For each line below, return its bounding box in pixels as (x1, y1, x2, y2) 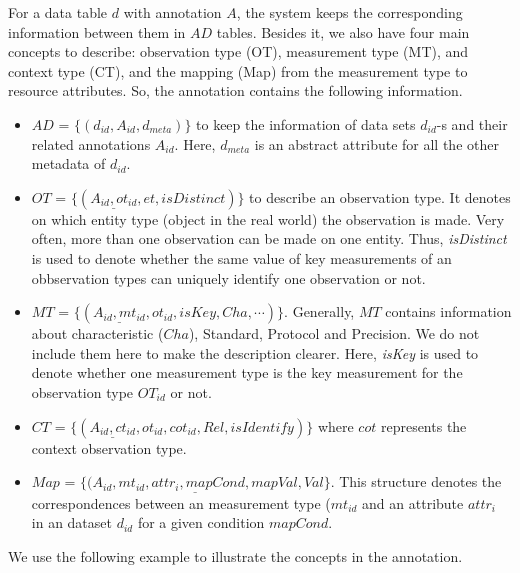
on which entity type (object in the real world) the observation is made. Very (31, 208, 505, 229)
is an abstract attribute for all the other (254, 133, 499, 154)
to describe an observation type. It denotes (249, 186, 511, 207)
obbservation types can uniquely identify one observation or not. (31, 267, 426, 288)
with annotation (123, 2, 222, 22)
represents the (380, 415, 467, 436)
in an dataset (31, 512, 112, 533)
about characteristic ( (31, 323, 164, 344)
